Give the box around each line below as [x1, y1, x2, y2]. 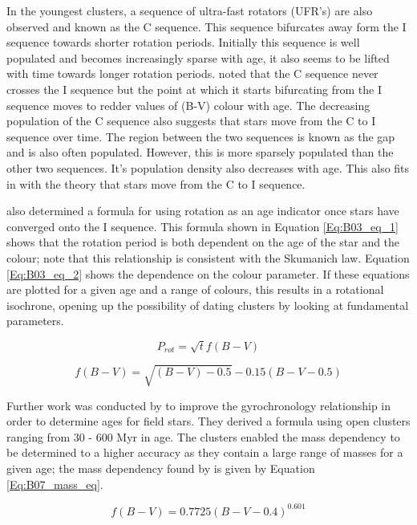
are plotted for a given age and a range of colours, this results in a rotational [6, 281, 384, 298]
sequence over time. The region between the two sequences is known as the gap [6, 128, 395, 144]
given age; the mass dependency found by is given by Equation [6, 459, 315, 476]
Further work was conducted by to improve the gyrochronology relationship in [6, 397, 391, 413]
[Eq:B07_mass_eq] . [6, 475, 103, 492]
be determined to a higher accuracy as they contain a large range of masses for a [6, 444, 403, 461]
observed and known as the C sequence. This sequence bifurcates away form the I [6, 18, 407, 35]
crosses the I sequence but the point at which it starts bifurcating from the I [6, 80, 383, 97]
